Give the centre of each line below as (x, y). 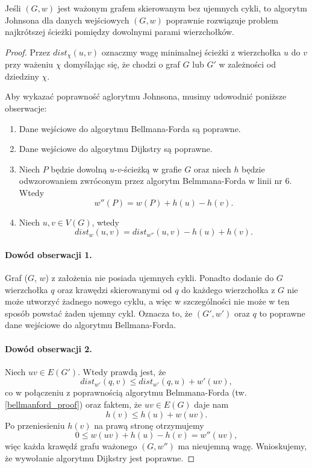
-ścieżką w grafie (151, 169)
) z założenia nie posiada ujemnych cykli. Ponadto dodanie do (160, 277)
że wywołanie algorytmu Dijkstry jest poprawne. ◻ (100, 457)
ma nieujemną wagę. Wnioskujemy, (242, 446)
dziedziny (22, 76)
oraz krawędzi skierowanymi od (115, 289)
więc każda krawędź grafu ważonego (71, 446)
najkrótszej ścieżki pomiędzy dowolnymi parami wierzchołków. (120, 32)
